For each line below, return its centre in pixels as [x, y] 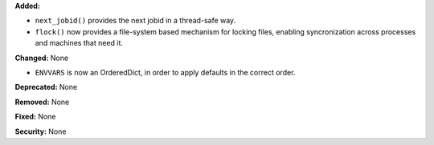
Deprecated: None [46, 87]
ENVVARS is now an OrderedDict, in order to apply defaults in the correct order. [165, 72]
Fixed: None [35, 117]
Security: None [41, 131]
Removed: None [42, 102]
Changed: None [41, 58]
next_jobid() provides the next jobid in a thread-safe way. [135, 21]
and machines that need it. [79, 43]
